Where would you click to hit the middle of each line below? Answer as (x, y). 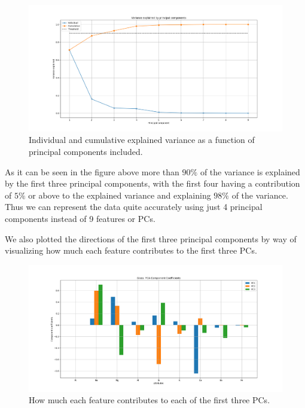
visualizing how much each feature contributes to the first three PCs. (131, 250)
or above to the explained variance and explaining (120, 195)
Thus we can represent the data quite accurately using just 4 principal (134, 207)
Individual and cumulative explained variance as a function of (142, 140)
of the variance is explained (250, 171)
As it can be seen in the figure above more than (92, 171)
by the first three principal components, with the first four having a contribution (152, 183)
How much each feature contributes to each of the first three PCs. (150, 400)
